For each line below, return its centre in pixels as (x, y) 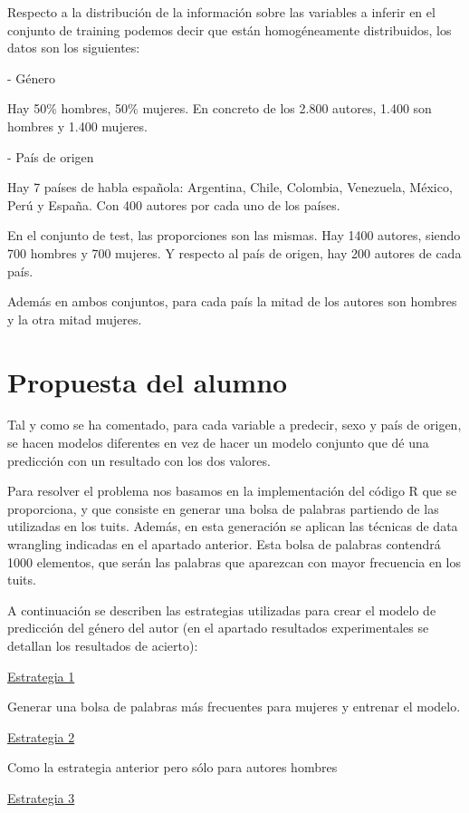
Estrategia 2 (41, 736)
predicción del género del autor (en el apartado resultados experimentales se (218, 628)
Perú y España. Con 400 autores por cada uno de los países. (174, 204)
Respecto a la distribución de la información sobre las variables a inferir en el (221, 12)
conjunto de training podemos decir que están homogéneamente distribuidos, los (230, 29)
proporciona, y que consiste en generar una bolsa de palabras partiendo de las (223, 508)
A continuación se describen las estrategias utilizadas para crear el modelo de (222, 610)
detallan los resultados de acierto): (103, 645)
